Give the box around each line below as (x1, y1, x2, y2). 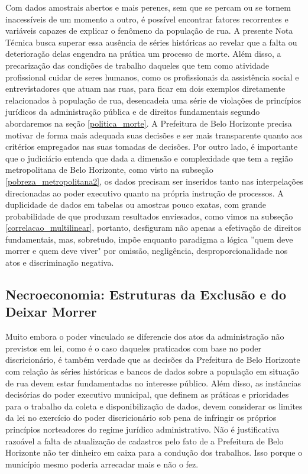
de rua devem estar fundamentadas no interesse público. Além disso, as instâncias (5, 376, 301, 389)
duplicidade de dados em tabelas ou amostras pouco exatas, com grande (5, 198, 267, 211)
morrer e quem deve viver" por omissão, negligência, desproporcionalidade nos (5, 244, 288, 257)
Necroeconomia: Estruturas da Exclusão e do (5, 285, 286, 304)
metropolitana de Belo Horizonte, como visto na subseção (5, 163, 213, 176)
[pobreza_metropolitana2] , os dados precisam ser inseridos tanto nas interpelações (5, 175, 303, 187)
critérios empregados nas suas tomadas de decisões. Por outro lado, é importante (5, 140, 298, 153)
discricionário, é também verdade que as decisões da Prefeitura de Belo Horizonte (5, 353, 300, 366)
